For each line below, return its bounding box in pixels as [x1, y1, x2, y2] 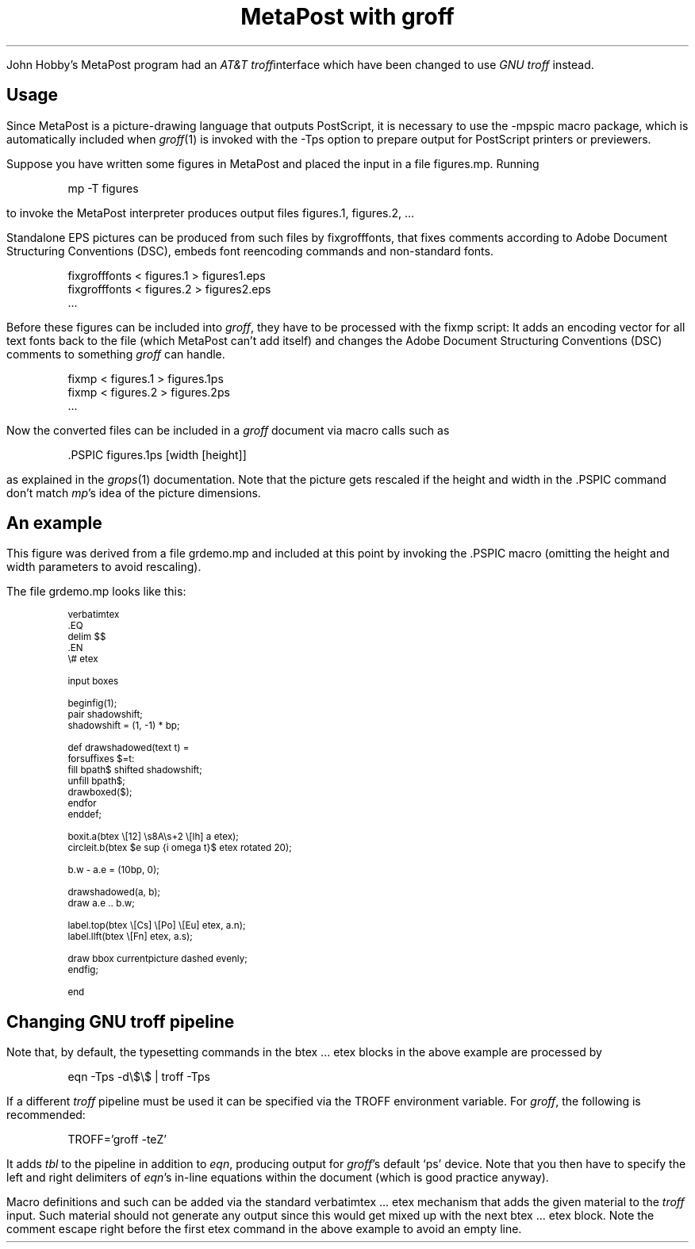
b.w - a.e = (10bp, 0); [67, 864, 159, 876]
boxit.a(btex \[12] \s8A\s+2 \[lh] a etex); [67, 831, 239, 843]
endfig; [67, 964, 99, 976]
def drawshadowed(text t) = [67, 742, 190, 754]
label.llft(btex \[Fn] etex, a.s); [67, 931, 193, 943]
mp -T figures [67, 181, 139, 195]
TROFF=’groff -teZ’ [67, 1132, 167, 1147]
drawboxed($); [67, 787, 132, 799]
